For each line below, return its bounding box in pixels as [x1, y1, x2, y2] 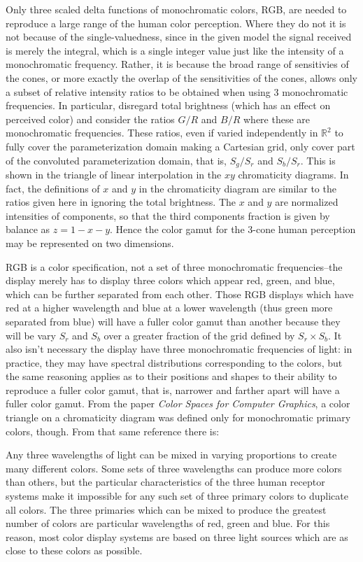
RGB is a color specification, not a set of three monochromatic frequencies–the [6, 259, 343, 274]
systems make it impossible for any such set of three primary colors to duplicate [6, 489, 348, 503]
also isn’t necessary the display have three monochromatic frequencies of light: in [6, 342, 353, 356]
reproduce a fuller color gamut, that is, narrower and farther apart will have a [6, 382, 340, 397]
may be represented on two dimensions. [6, 235, 174, 250]
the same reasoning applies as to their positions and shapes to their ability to [6, 369, 337, 384]
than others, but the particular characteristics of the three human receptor [6, 475, 325, 489]
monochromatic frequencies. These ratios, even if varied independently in [6, 125, 318, 140]
